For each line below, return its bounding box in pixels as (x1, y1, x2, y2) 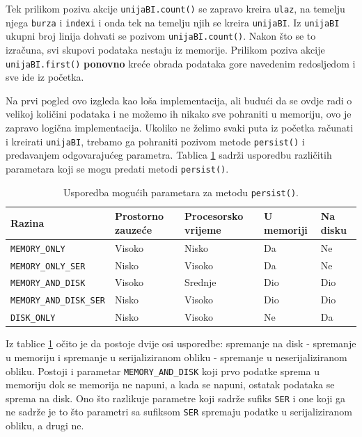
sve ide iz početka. (6, 70, 84, 84)
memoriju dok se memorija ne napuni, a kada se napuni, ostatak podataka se (6, 377, 335, 392)
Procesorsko (184, 209, 244, 223)
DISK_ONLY (10, 313, 56, 324)
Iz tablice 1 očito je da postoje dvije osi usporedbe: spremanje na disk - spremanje (6, 336, 356, 351)
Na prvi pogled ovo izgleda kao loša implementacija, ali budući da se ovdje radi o (6, 93, 352, 107)
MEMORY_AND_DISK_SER (10, 296, 106, 306)
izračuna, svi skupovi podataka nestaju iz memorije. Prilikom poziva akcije (6, 42, 325, 56)
